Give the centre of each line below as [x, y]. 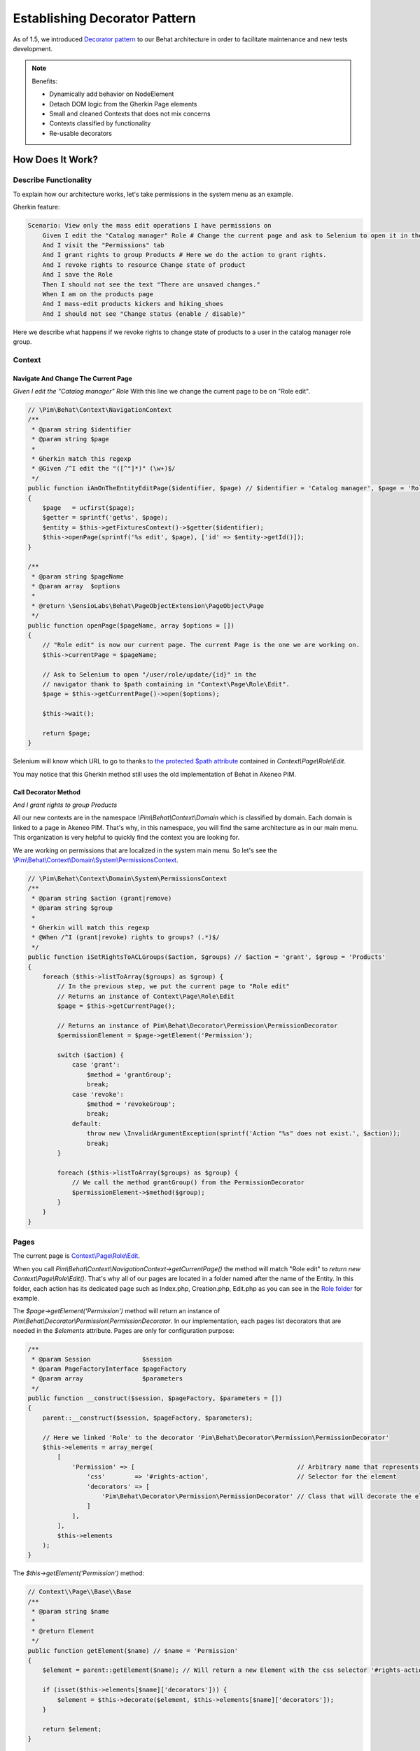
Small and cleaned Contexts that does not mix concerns [130, 113]
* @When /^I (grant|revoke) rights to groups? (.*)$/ [126, 937]
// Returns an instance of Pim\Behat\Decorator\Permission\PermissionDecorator [197, 1025]
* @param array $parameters [107, 1379]
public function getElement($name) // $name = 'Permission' [133, 1650]
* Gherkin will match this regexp [91, 927]
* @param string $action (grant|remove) [102, 898]
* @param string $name [71, 1612]
